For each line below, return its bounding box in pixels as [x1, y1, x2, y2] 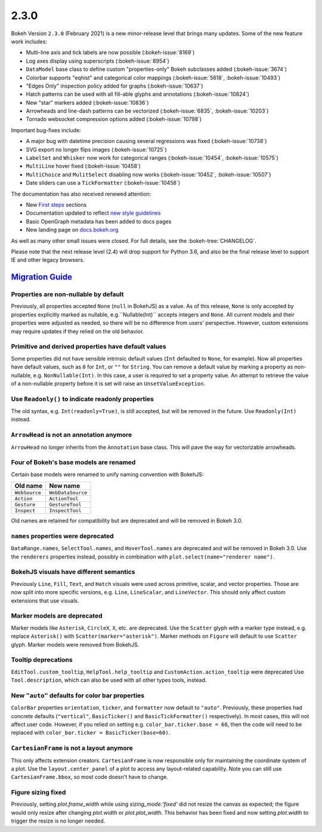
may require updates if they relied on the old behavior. [11, 328, 144, 335]
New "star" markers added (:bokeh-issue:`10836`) [26, 99, 149, 106]
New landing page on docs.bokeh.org [26, 226, 119, 234]
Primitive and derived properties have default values [11, 343, 166, 351]
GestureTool [49, 501, 82, 508]
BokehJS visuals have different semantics [11, 568, 135, 576]
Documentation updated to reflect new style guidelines [26, 209, 161, 217]
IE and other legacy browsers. [11, 256, 85, 263]
